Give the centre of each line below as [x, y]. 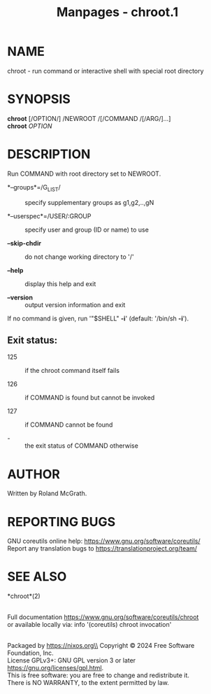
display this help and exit [60, 283]
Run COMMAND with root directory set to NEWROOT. [84, 173]
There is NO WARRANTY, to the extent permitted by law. [88, 683]
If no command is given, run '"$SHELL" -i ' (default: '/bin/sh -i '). [98, 318]
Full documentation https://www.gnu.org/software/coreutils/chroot [103, 617]
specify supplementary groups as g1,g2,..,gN [89, 202]
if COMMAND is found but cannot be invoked [90, 398]
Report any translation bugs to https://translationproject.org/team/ [102, 548]
